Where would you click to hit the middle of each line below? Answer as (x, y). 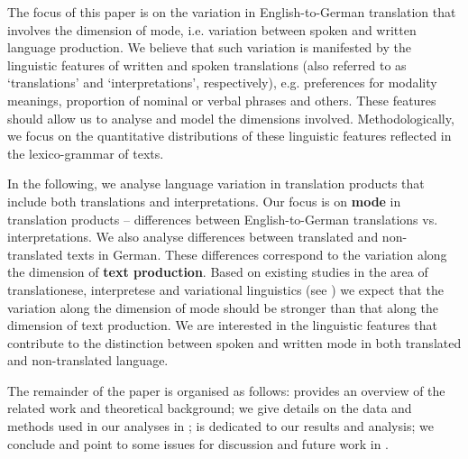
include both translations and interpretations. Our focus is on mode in (204, 201)
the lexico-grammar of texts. (86, 153)
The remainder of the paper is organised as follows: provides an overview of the (226, 390)
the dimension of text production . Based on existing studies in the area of (218, 272)
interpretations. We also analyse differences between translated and (193, 237)
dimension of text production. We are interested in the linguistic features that (222, 325)
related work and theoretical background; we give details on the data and (210, 408)
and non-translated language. (88, 360)
